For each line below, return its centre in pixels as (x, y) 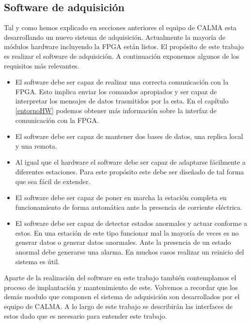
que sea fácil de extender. (53, 181)
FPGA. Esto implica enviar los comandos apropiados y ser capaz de (116, 91)
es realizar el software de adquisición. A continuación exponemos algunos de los (122, 56)
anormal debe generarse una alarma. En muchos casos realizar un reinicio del (130, 252)
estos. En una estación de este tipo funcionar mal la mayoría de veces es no (127, 232)
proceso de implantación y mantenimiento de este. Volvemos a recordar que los (121, 287)
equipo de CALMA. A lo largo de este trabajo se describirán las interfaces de (118, 306)
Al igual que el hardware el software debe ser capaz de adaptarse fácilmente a (130, 162)
